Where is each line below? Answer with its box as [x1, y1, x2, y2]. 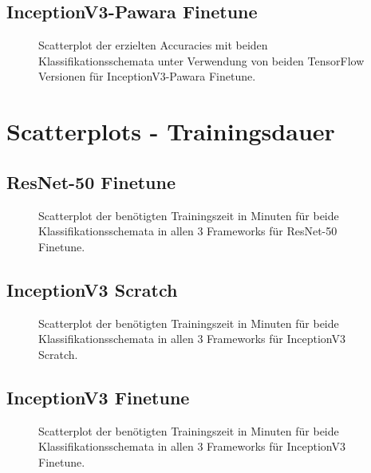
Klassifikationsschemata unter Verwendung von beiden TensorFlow [38, 52, 365, 69]
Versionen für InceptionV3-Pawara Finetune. [38, 68, 256, 85]
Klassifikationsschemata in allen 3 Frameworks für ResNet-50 [38, 223, 337, 239]
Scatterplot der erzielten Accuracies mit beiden [38, 37, 268, 53]
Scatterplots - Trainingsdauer [6, 115, 335, 148]
